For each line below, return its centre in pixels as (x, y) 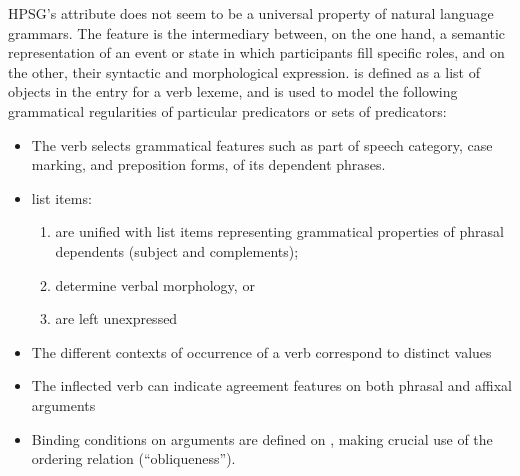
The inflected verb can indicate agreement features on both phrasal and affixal (271, 385)
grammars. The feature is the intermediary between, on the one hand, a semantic (256, 32)
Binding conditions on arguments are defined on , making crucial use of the (262, 438)
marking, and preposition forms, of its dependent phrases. (208, 164)
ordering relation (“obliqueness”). (133, 458)
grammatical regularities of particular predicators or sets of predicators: (227, 110)
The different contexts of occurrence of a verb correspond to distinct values (261, 351)
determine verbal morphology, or (155, 284)
